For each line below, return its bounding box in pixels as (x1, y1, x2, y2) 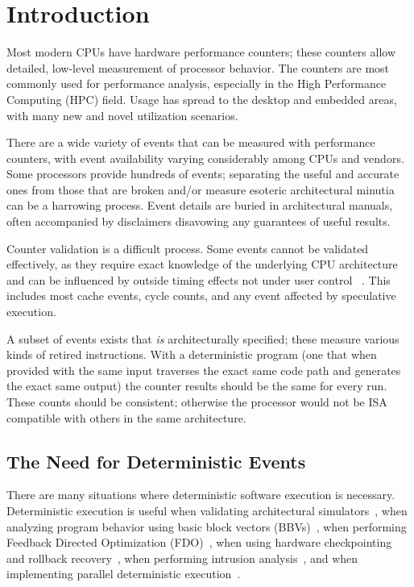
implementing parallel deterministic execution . (6, 565, 241, 582)
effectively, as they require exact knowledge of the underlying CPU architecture (6, 256, 398, 273)
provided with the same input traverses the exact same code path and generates (6, 361, 401, 378)
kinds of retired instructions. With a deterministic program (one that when (6, 346, 377, 363)
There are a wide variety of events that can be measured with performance (6, 134, 375, 151)
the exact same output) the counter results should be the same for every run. (6, 377, 387, 394)
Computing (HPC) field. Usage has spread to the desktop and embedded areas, (6, 90, 397, 107)
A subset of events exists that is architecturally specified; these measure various (6, 330, 400, 347)
